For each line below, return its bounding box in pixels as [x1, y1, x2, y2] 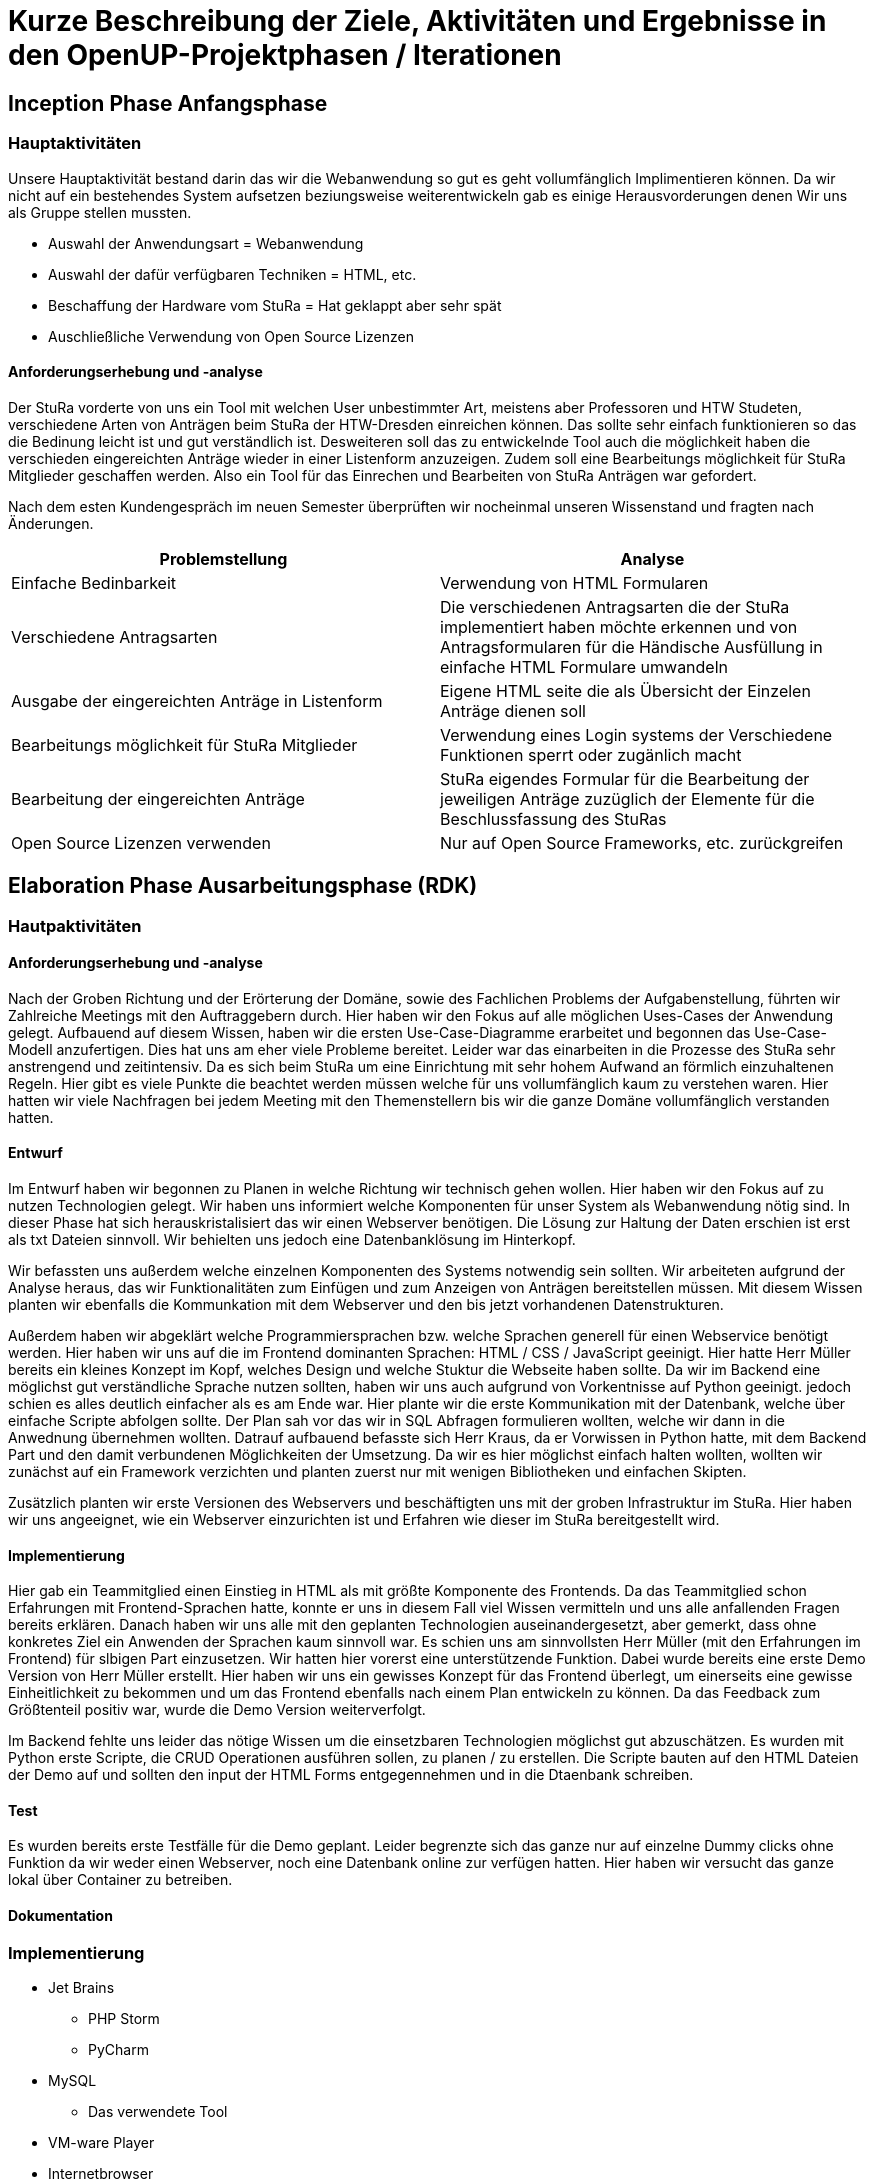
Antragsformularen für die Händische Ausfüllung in [440, 636, 823, 657]
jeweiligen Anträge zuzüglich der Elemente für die [440, 788, 815, 809]
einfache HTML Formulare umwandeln [440, 656, 729, 677]
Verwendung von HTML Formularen [440, 572, 709, 593]
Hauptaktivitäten [8, 133, 142, 154]
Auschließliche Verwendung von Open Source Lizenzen [48, 327, 414, 345]
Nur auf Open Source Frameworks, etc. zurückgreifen [440, 832, 844, 853]
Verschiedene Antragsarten [11, 626, 218, 647]
